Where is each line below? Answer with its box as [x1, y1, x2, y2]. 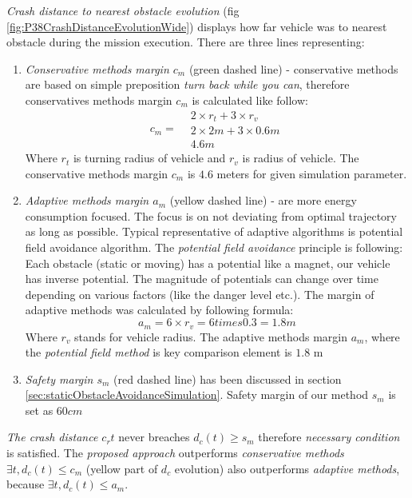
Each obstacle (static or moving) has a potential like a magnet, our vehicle [25, 254, 390, 271]
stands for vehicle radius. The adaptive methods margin [74, 328, 347, 345]
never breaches [118, 428, 190, 445]
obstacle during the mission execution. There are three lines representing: [6, 34, 365, 50]
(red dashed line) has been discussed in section [113, 370, 342, 387]
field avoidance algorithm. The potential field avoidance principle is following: [25, 239, 403, 256]
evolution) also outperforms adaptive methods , [174, 460, 400, 476]
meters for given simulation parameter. [216, 165, 407, 181]
